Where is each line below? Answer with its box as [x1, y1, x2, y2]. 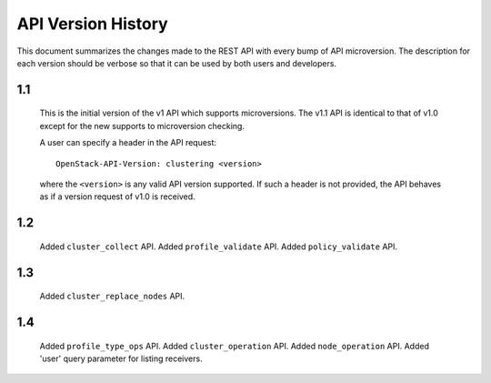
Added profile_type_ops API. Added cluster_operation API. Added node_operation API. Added [39, 340, 429, 351]
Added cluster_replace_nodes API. [39, 291, 185, 302]
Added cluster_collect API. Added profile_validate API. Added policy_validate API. [39, 241, 398, 252]
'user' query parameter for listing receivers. [39, 353, 204, 364]
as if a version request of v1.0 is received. [39, 191, 195, 202]
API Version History [16, 14, 168, 34]
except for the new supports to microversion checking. [39, 120, 245, 131]
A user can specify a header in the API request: [39, 137, 217, 148]
